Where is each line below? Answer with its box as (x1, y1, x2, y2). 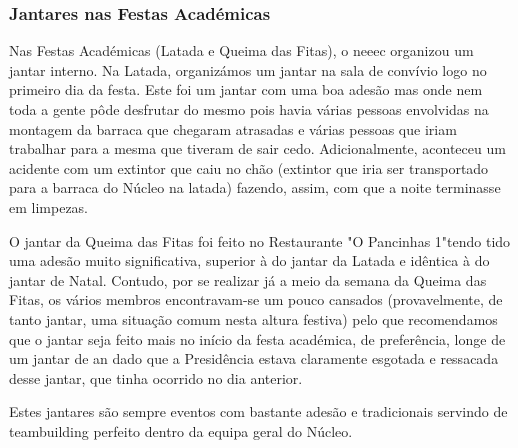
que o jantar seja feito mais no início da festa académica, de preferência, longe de (9, 328, 506, 349)
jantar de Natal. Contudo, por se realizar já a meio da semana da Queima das (9, 269, 487, 290)
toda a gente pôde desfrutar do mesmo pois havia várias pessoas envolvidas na (9, 99, 489, 119)
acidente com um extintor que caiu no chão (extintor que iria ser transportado (9, 157, 489, 178)
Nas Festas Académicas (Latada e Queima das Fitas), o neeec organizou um (9, 40, 474, 61)
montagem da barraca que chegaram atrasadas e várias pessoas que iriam (9, 118, 457, 139)
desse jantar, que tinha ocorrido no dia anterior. (9, 367, 303, 388)
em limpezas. (9, 196, 89, 217)
